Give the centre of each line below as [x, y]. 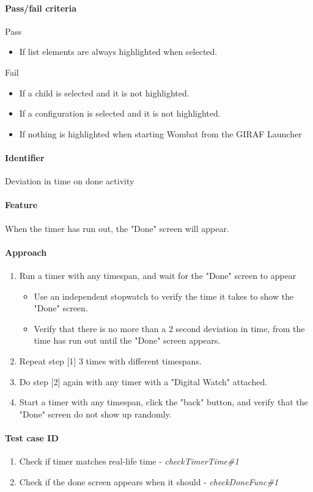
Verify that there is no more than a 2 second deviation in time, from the [169, 328]
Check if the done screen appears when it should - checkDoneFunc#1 [149, 481]
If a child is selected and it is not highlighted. [104, 92]
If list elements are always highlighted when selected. [118, 52]
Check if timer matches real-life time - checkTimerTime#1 [129, 461]
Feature [21, 205]
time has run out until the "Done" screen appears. [127, 340]
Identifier [25, 157]
